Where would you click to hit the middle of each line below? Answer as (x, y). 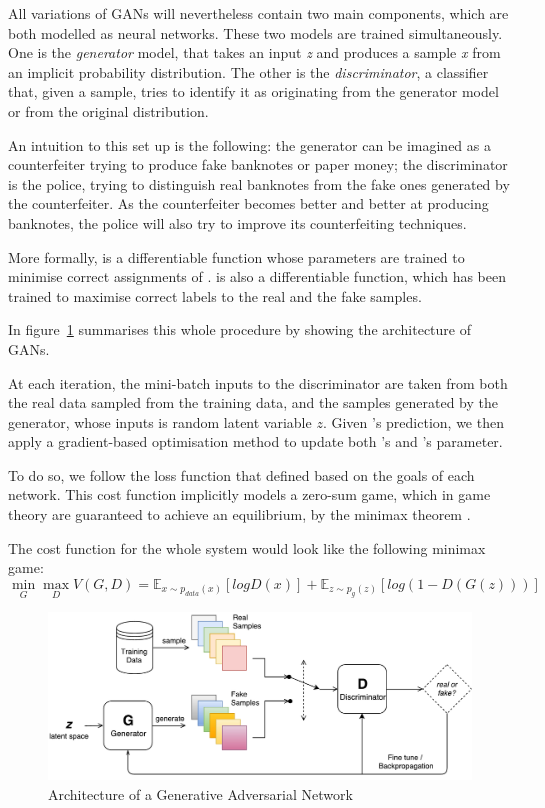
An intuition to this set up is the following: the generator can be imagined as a (249, 144)
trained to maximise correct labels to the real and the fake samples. (215, 295)
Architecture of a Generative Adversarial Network (200, 793)
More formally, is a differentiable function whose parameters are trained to (236, 256)
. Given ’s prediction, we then (413, 421)
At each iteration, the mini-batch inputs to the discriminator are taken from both (258, 382)
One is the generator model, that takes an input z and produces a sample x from (254, 52)
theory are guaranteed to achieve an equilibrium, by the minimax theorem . (239, 514)
